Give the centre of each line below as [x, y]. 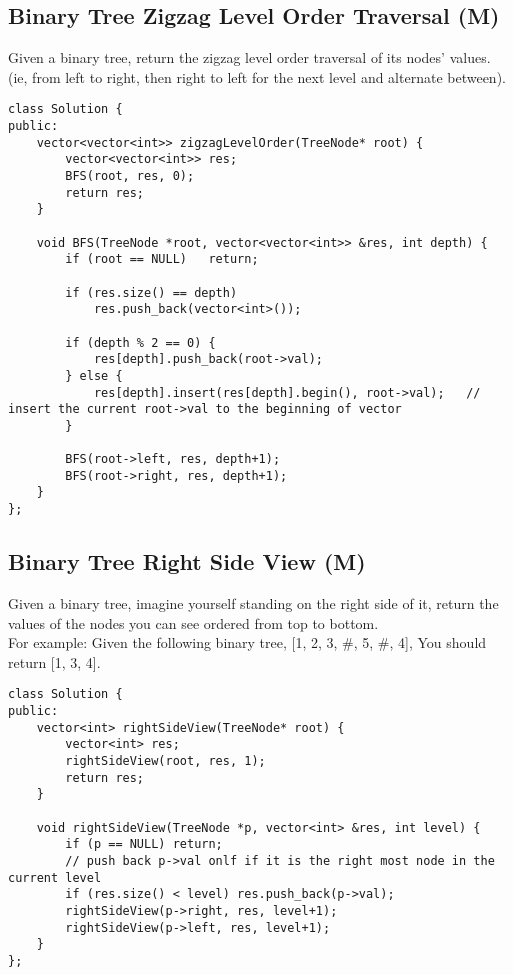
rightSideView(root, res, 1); [165, 761]
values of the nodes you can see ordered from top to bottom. [193, 622]
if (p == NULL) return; [144, 844]
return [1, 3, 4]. [54, 661]
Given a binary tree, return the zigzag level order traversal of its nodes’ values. [249, 57]
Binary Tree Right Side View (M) [187, 561]
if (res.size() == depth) [151, 292]
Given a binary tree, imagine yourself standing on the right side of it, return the [253, 603]
